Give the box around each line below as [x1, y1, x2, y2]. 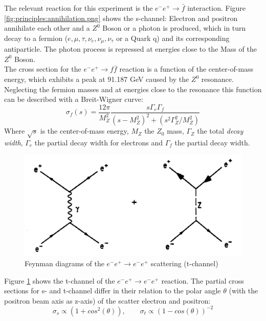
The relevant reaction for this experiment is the [4, 3, 153, 13]
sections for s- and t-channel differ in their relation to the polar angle [4, 285, 221, 296]
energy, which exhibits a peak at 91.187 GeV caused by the [4, 74, 189, 84]
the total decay [197, 125, 243, 136]
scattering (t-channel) [150, 258, 218, 269]
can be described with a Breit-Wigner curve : [4, 94, 143, 104]
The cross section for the [4, 63, 81, 74]
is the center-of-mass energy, [40, 125, 129, 136]
